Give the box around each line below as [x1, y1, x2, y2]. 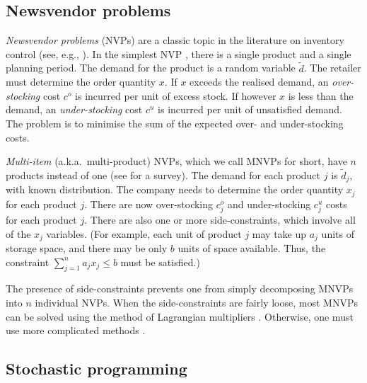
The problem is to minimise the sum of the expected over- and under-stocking [6, 115, 344, 130]
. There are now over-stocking [84, 196, 214, 211]
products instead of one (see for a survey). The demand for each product [6, 167, 321, 182]
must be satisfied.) [120, 254, 200, 269]
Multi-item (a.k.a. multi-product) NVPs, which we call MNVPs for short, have [6, 154, 347, 168]
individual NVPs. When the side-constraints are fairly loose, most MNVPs [35, 295, 358, 310]
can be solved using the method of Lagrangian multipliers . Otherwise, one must [6, 309, 354, 324]
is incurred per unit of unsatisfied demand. [158, 102, 343, 117]
